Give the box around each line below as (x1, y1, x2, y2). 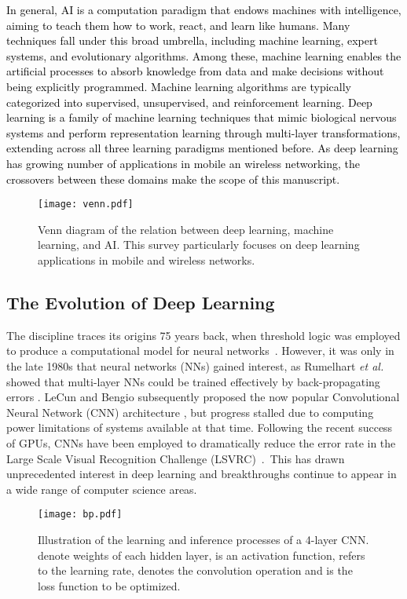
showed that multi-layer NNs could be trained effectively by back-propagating (6, 373, 380, 389)
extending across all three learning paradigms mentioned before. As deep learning (6, 140, 398, 156)
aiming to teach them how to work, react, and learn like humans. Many (6, 16, 350, 33)
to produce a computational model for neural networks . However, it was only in (6, 342, 394, 359)
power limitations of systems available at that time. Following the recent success (6, 419, 393, 436)
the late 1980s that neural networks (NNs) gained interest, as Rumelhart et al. (6, 357, 384, 374)
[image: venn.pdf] (38, 199, 134, 210)
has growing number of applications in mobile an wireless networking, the (6, 155, 361, 171)
